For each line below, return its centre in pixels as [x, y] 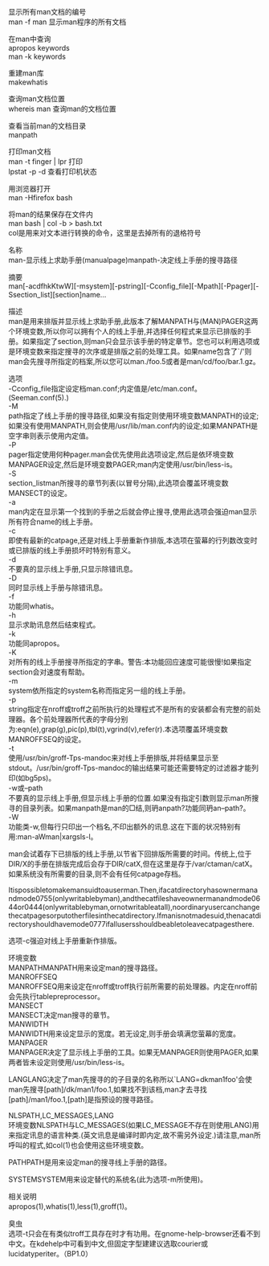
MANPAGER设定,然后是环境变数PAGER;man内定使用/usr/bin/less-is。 [122, 464]
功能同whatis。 [33, 606]
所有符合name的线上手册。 [53, 522]
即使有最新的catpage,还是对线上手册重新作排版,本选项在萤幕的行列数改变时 [133, 540]
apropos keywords [39, 48]
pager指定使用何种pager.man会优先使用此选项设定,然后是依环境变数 [121, 454]
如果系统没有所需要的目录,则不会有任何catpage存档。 [97, 874]
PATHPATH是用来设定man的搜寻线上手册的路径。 [90, 1162]
